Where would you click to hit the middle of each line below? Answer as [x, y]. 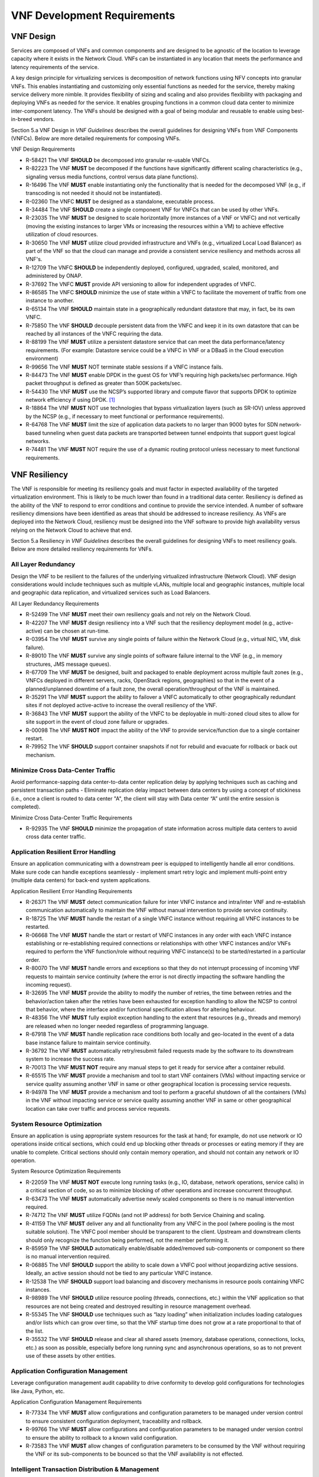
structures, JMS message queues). [69, 664]
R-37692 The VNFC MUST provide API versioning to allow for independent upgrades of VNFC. [141, 284]
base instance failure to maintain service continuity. [88, 1042]
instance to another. [50, 301]
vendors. [44, 119]
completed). [26, 807]
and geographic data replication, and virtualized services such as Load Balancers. [111, 593]
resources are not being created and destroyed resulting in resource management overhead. [138, 1306]
